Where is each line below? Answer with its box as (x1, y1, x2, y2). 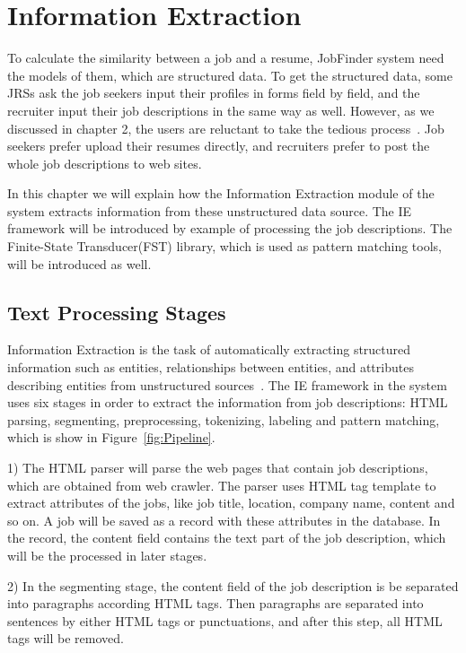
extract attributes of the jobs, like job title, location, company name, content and (7, 493, 455, 512)
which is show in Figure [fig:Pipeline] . (7, 428, 215, 447)
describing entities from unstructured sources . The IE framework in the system (7, 375, 447, 394)
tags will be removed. (7, 629, 124, 648)
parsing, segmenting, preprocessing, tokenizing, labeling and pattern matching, (7, 410, 440, 429)
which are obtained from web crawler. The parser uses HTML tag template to (7, 475, 436, 494)
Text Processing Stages (7, 298, 226, 326)
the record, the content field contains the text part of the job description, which (7, 528, 446, 547)
